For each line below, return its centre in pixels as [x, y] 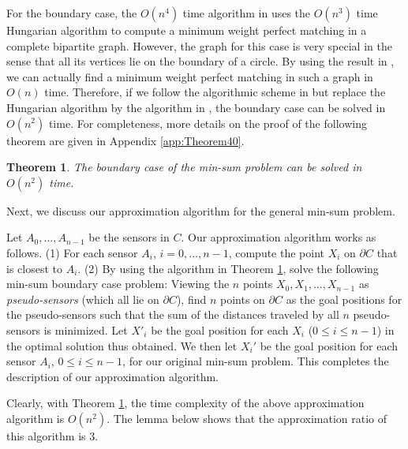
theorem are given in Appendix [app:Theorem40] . [125, 140]
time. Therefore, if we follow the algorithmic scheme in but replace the [215, 92]
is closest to [34, 268]
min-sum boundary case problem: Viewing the [118, 284]
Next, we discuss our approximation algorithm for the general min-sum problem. [201, 210]
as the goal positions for [344, 299]
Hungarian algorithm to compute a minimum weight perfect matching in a [187, 30]
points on [242, 299]
